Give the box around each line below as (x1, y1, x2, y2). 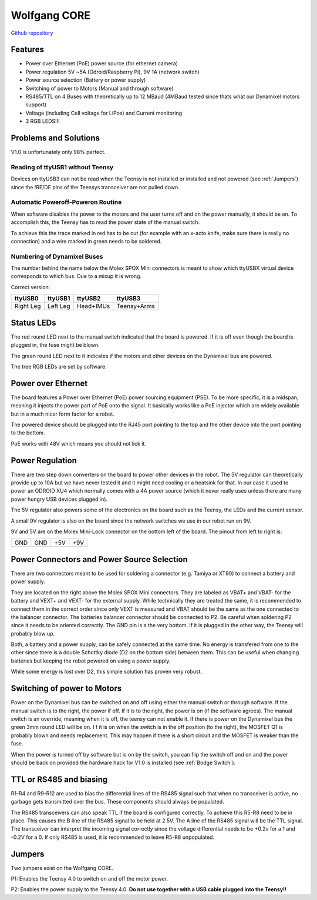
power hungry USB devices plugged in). (11, 496, 108, 503)
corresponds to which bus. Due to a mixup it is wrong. (11, 273, 142, 280)
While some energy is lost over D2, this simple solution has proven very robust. (11, 668, 203, 675)
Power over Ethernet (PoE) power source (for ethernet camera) (25, 60, 178, 67)
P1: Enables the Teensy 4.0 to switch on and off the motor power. (11, 875, 168, 882)
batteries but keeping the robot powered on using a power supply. (11, 657, 171, 664)
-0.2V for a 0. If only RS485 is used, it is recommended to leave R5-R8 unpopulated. (11, 834, 214, 841)
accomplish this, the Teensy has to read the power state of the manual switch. (11, 219, 200, 226)
